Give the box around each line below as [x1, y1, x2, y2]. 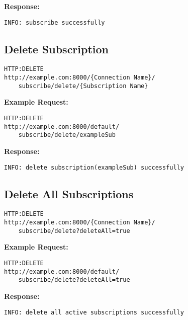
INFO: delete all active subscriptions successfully [4, 308, 184, 316]
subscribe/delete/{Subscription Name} [18, 82, 148, 90]
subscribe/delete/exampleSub [18, 131, 116, 139]
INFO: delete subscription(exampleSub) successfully [4, 164, 184, 171]
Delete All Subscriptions [4, 186, 134, 201]
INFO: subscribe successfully [4, 19, 105, 26]
